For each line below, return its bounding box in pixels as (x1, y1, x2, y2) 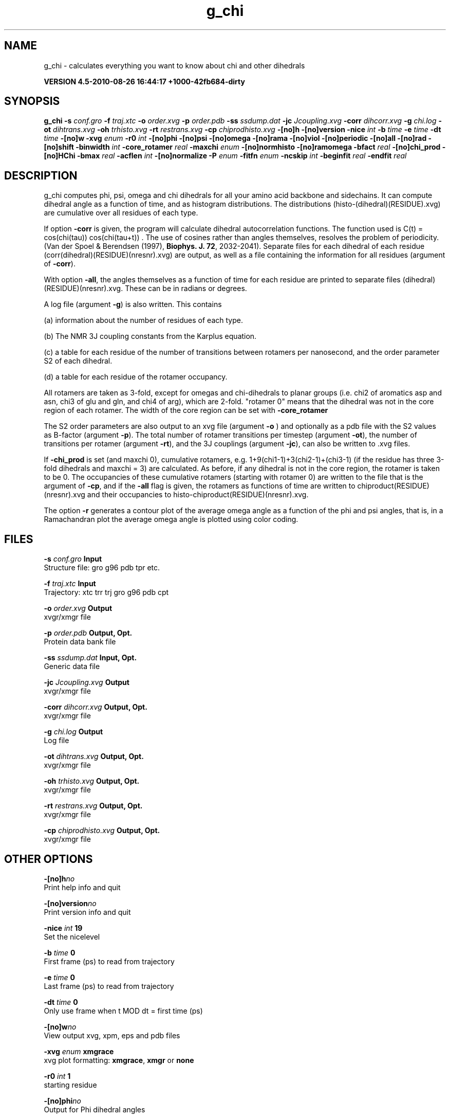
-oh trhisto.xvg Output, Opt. (44, 777, 140, 786)
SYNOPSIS (4, 95, 60, 108)
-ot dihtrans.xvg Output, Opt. (44, 752, 144, 761)
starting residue (44, 1080, 97, 1089)
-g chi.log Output (44, 727, 103, 736)
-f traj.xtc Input (44, 579, 96, 588)
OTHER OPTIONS (4, 852, 93, 865)
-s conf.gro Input (44, 554, 102, 564)
